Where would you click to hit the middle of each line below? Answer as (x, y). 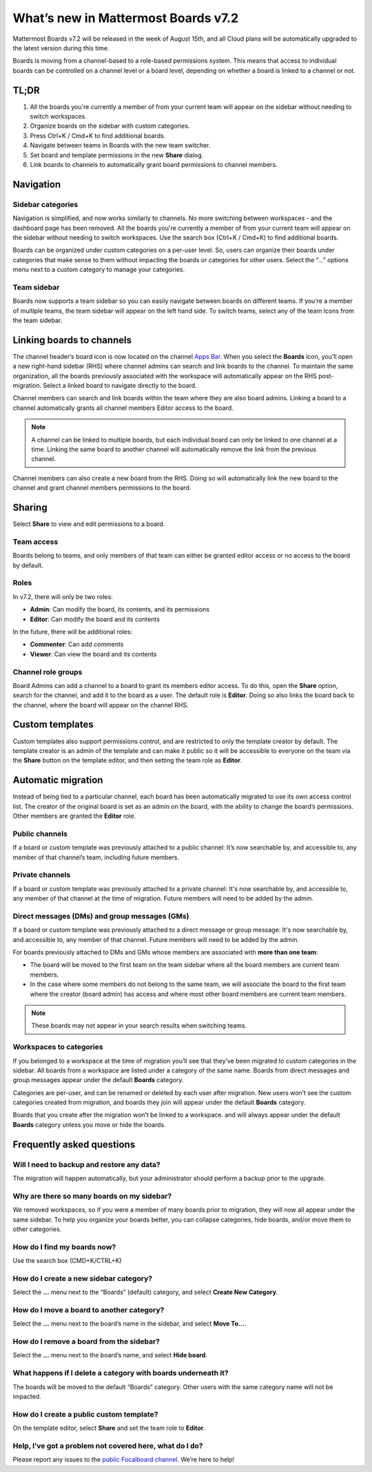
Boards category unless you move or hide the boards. (89, 1124)
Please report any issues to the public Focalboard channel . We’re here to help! (124, 1460)
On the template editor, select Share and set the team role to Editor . (109, 1428)
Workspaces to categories (58, 1047)
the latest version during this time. (61, 48)
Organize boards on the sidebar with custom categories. (110, 126)
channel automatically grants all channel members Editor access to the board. (123, 408)
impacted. (27, 1397)
